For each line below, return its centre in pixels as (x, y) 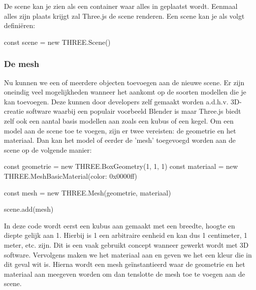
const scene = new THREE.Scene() (57, 42)
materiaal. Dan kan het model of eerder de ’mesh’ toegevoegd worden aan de (120, 140)
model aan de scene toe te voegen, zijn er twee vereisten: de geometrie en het (120, 130)
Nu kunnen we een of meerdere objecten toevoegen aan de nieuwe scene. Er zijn (124, 82)
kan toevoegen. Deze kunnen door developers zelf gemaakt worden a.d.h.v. (116, 101)
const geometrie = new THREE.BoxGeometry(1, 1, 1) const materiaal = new (121, 166)
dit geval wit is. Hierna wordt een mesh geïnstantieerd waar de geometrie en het (125, 264)
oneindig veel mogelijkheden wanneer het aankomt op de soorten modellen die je (125, 92)
